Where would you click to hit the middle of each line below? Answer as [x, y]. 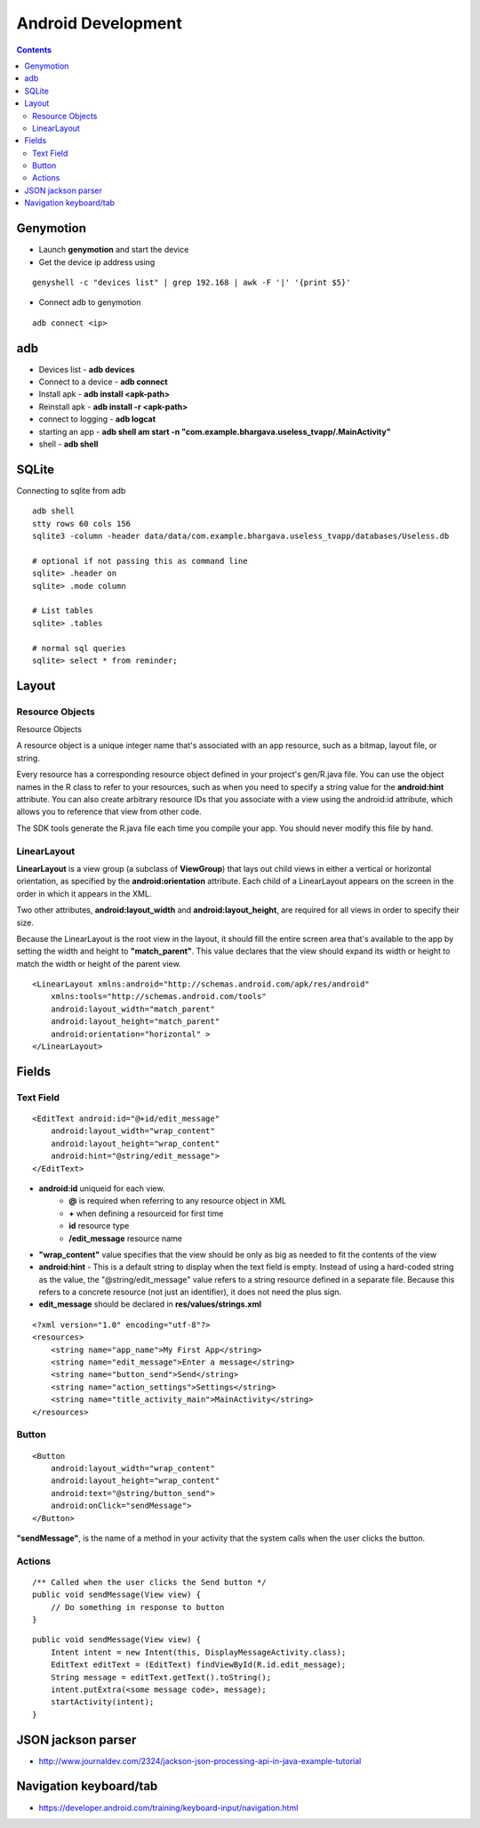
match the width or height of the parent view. [99, 963]
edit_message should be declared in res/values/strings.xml [150, 1304]
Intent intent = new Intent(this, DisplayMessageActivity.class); [198, 1652]
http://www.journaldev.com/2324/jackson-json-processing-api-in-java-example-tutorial [200, 1760]
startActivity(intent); [102, 1702]
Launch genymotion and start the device [114, 250]
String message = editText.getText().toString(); [160, 1677]
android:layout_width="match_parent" [132, 1009]
